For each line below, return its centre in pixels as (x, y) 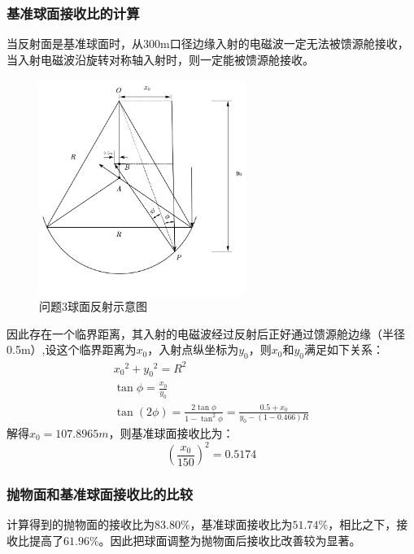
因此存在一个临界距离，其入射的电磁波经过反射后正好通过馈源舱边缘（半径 (206, 333)
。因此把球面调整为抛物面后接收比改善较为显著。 (230, 540)
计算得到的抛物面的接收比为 (81, 524)
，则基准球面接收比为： (171, 432)
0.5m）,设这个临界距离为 (72, 349)
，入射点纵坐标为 (193, 349)
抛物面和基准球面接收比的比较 (100, 493)
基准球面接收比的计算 (73, 13)
